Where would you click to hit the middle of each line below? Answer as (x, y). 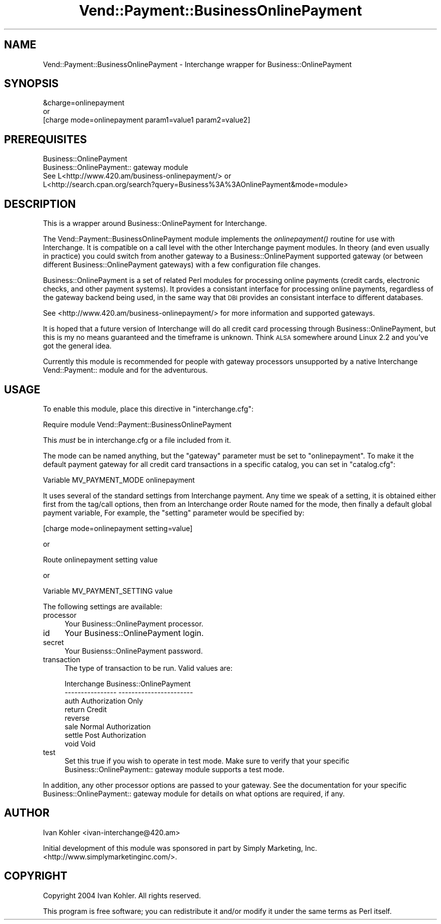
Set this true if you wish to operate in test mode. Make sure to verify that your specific (207, 761)
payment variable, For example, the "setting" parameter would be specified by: (174, 512)
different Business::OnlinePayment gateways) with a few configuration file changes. (182, 265)
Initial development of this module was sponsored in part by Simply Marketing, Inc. (180, 848)
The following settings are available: (102, 606)
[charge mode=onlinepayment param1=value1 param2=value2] (147, 120)
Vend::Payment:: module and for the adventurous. (125, 370)
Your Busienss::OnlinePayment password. (134, 651)
